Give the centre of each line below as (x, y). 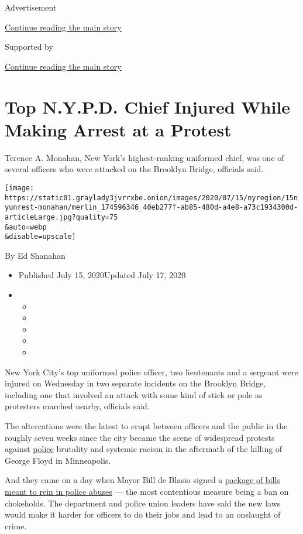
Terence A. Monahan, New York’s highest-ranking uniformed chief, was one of (144, 157)
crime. (16, 526)
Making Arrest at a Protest (118, 129)
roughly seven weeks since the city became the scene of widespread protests (140, 437)
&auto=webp (26, 227)
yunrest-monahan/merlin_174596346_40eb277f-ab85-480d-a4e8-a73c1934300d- (151, 208)
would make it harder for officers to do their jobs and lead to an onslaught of (143, 514)
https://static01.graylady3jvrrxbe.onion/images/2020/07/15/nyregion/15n (151, 198)
